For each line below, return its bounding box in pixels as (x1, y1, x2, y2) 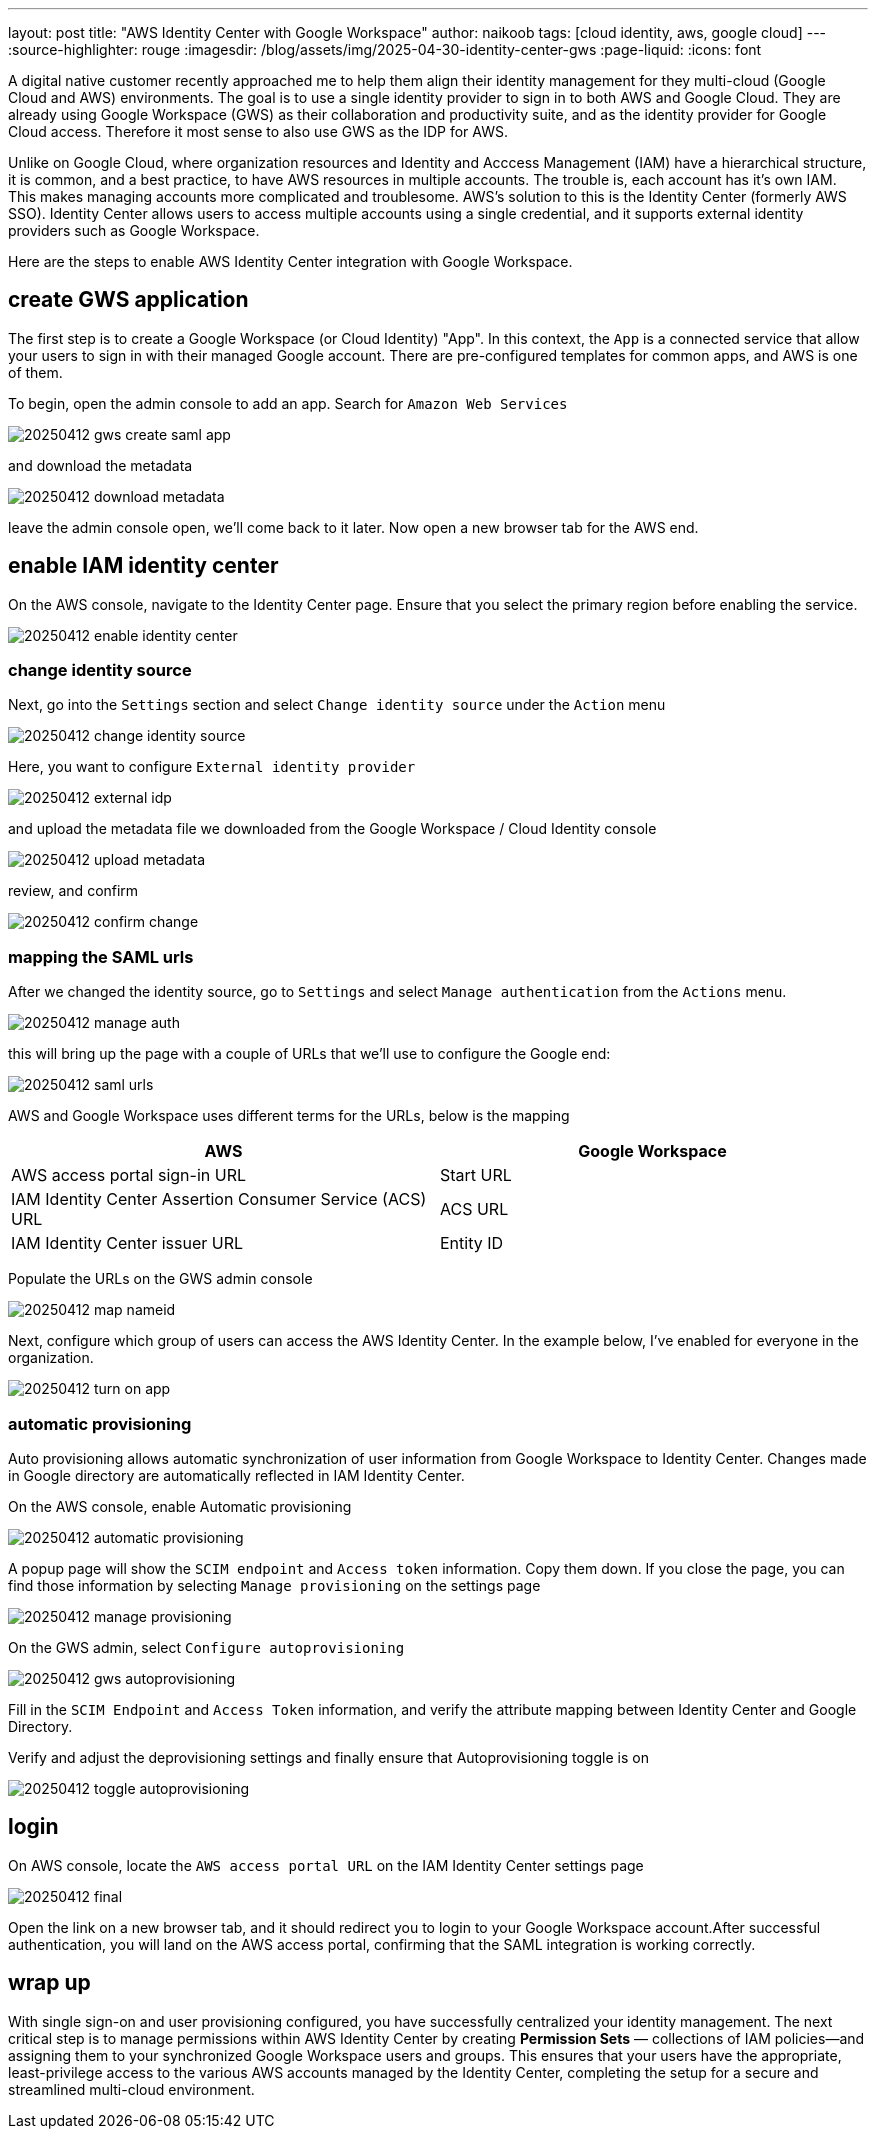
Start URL (440, 1165, 512, 1186)
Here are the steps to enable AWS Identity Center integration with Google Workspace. (8, 253, 573, 270)
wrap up (8, 1970, 91, 1996)
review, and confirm (8, 882, 139, 900)
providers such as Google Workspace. (8, 222, 260, 239)
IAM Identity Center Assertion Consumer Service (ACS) (11, 1189, 427, 1210)
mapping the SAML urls (8, 946, 194, 967)
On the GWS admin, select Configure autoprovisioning (8, 1638, 405, 1656)
